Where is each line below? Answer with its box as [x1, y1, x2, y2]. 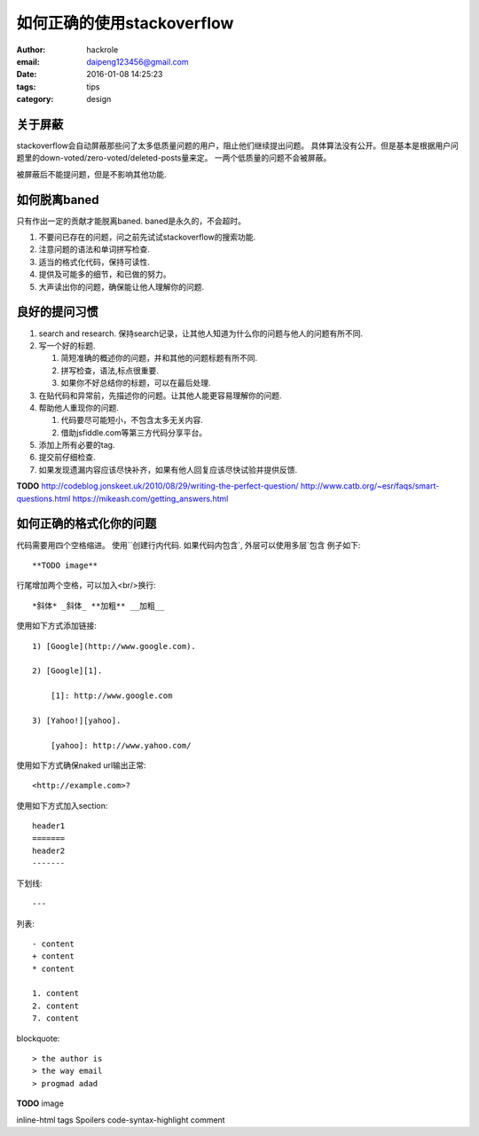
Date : [16, 69, 37, 80]
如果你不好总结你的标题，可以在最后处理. [60, 378, 212, 388]
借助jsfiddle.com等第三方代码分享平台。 [60, 427, 208, 438]
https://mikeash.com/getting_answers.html [72, 493, 229, 504]
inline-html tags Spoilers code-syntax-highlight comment [16, 1114, 225, 1125]
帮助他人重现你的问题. [38, 402, 120, 412]
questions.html [16, 493, 71, 504]
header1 [32, 821, 66, 831]
